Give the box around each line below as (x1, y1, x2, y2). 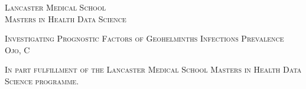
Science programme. (5, 74, 79, 87)
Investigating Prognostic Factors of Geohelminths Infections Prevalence (5, 32, 284, 44)
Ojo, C (5, 43, 30, 56)
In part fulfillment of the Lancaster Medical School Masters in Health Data (5, 63, 302, 76)
